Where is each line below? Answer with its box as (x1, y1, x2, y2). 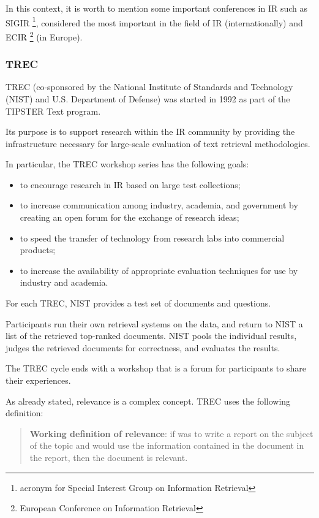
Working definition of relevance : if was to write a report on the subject (29, 427, 313, 440)
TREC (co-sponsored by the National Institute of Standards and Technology (6, 80, 293, 93)
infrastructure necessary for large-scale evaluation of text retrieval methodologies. (6, 137, 310, 150)
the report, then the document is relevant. (29, 451, 188, 463)
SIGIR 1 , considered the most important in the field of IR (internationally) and (6, 14, 303, 29)
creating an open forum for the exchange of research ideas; (20, 211, 239, 224)
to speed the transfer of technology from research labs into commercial (20, 231, 285, 244)
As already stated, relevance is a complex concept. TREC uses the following (6, 394, 291, 407)
